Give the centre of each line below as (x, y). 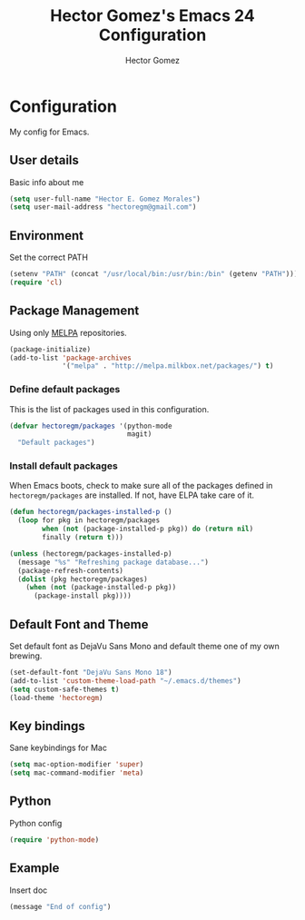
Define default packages (65, 390)
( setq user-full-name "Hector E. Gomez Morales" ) (105, 199)
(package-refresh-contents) (71, 570)
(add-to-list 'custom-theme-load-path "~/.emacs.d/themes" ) (126, 681)
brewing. (26, 656)
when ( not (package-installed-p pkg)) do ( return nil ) (148, 529)
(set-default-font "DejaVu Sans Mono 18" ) (91, 673)
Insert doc (29, 890)
